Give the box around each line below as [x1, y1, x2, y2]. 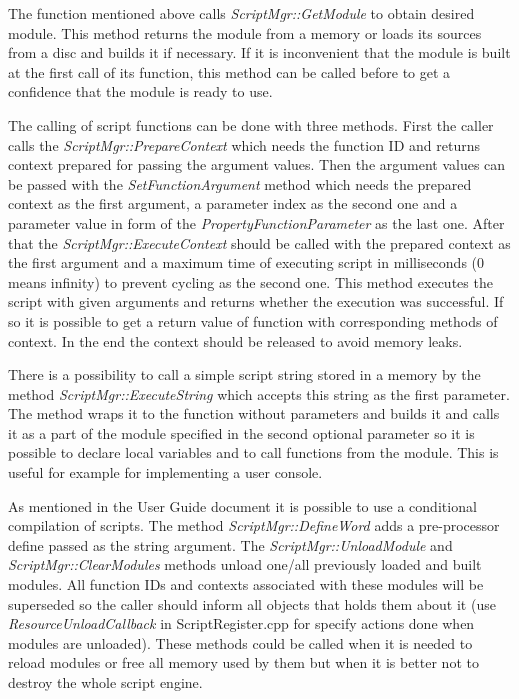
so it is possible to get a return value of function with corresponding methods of [8, 310, 498, 331]
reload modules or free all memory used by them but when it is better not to [8, 652, 479, 673]
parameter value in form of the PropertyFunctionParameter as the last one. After [8, 212, 505, 233]
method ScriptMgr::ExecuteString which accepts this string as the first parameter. [8, 383, 510, 404]
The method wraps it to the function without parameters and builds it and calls [8, 403, 500, 424]
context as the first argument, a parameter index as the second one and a [8, 193, 458, 214]
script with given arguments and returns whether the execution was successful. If [8, 291, 504, 312]
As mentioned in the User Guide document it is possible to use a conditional [8, 495, 477, 516]
